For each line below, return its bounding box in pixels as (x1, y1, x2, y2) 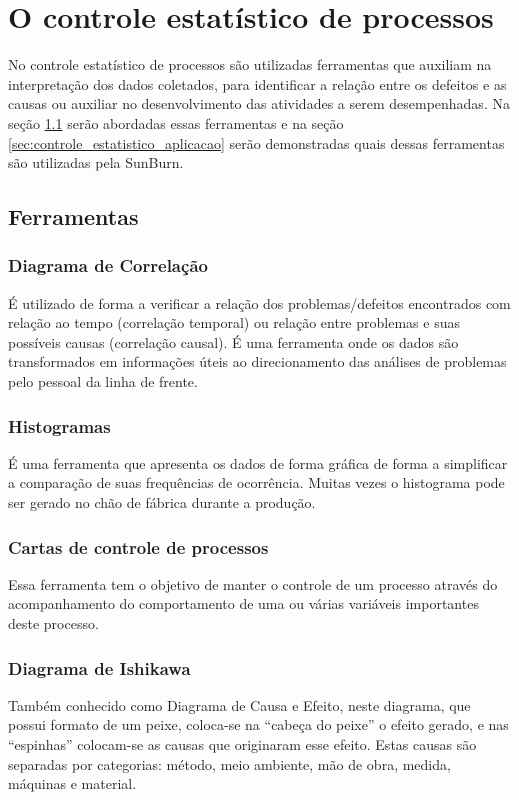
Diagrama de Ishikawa (8, 655, 191, 680)
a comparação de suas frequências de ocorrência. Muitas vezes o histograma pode (8, 472, 505, 493)
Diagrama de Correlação (8, 253, 208, 278)
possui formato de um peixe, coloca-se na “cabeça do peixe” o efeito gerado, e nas (8, 714, 509, 735)
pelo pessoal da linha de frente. (8, 371, 198, 392)
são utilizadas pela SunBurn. (8, 152, 184, 173)
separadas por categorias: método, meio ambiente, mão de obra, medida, (8, 753, 451, 774)
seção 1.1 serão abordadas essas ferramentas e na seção (8, 112, 344, 133)
